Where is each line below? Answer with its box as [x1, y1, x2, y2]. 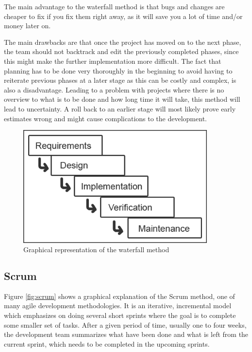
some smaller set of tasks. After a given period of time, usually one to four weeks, [4, 319, 247, 330]
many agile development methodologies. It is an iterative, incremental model [4, 300, 232, 311]
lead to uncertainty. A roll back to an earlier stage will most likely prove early [4, 103, 236, 113]
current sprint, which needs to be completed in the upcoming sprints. [4, 338, 210, 349]
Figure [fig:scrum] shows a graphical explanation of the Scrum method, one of [4, 291, 235, 301]
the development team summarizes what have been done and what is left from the [4, 329, 249, 339]
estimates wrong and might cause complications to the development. [4, 113, 207, 123]
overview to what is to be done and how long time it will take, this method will [4, 94, 240, 104]
